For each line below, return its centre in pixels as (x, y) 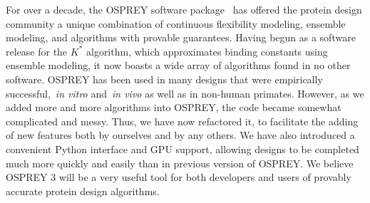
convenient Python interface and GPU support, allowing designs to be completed (183, 149)
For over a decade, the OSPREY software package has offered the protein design (184, 9)
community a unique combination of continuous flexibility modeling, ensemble (176, 23)
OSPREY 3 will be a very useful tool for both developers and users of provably (179, 177)
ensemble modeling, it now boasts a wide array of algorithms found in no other (178, 65)
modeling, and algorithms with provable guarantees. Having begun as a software (181, 37)
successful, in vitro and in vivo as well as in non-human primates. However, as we (185, 93)
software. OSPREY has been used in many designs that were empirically (164, 79)
